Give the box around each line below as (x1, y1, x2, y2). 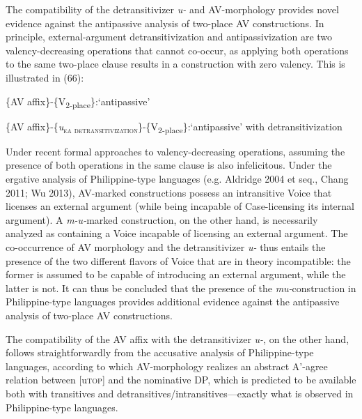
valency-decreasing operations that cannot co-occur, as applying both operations (6, 43, 349, 57)
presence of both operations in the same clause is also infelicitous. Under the (6, 158, 332, 172)
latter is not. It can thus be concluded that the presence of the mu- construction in (6, 280, 356, 295)
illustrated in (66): (6, 70, 84, 84)
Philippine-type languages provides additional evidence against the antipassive (6, 294, 340, 309)
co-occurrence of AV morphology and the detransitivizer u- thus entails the (6, 239, 326, 254)
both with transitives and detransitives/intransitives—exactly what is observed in (6, 386, 354, 400)
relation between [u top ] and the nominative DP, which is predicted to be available (6, 372, 356, 387)
